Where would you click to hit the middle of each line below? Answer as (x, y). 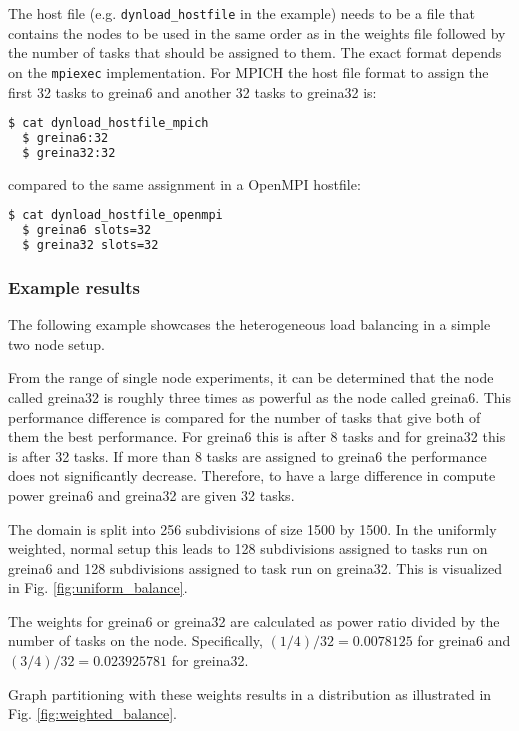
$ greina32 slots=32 (90, 245)
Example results (74, 286)
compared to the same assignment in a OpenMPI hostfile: (184, 183)
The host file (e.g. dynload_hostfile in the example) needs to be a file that (241, 13)
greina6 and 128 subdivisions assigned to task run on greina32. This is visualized (255, 567)
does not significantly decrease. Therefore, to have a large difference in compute (252, 475)
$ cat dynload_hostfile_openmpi (115, 215)
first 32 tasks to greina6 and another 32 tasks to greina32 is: (192, 91)
